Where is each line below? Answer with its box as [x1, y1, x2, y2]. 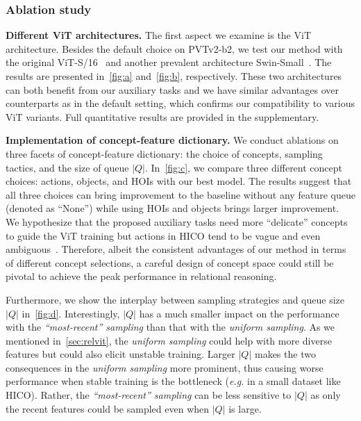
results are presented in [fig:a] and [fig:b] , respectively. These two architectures [6, 69, 342, 83]
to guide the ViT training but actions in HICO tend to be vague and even [6, 228, 321, 242]
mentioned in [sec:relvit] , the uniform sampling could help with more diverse [6, 333, 332, 347]
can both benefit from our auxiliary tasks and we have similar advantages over [6, 82, 339, 97]
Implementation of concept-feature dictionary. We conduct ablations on [6, 133, 339, 147]
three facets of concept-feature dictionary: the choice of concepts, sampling [6, 146, 323, 160]
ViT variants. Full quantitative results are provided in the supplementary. [6, 109, 319, 124]
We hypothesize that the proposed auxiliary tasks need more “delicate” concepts [6, 214, 348, 229]
